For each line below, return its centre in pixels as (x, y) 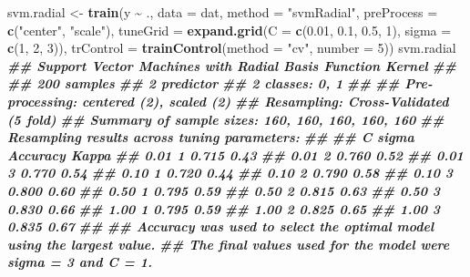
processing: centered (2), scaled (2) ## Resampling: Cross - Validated (228, 101)
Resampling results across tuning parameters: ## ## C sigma (211, 137)
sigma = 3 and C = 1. (80, 262)
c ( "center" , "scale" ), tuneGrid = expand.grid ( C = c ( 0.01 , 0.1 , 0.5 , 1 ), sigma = (230, 30)
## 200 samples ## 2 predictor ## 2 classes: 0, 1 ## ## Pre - (220, 83)
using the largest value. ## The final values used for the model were (229, 244)
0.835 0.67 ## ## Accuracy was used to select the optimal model (221, 226)
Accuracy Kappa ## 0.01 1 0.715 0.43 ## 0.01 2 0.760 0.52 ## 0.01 (235, 154)
